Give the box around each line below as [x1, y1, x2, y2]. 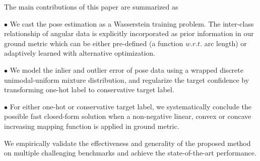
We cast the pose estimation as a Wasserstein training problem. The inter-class [10, 18, 254, 29]
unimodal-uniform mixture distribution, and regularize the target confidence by [4, 74, 249, 85]
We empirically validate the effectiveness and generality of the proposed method [4, 137, 251, 148]
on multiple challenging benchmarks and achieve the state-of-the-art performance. [4, 147, 256, 158]
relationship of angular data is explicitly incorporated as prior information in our [4, 28, 254, 39]
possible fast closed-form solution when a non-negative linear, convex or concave [4, 111, 251, 121]
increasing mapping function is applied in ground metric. [4, 120, 179, 131]
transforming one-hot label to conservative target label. [4, 84, 174, 95]
